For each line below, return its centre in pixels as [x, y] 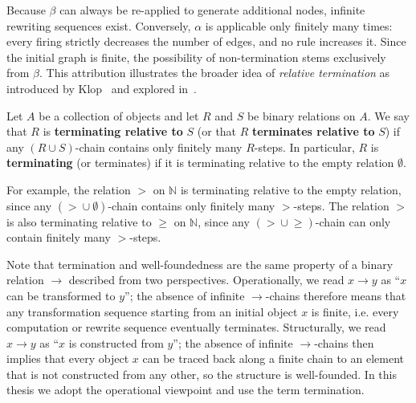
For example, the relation [69, 189]
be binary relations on [301, 115]
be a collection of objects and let [119, 115]
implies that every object [68, 358]
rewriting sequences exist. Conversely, [99, 25]
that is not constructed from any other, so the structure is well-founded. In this [202, 374]
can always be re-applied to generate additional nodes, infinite [212, 10]
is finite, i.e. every [355, 311]
